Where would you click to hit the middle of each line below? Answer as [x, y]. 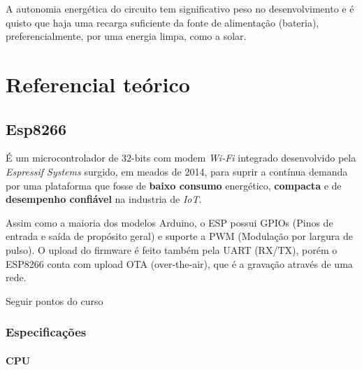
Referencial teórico [98, 84]
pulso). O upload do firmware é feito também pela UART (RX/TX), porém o [172, 249]
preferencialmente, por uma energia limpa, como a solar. [126, 36]
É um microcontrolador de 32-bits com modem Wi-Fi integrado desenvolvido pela [181, 158]
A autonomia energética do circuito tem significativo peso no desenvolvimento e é [180, 8]
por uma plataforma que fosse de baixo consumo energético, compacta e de [174, 185]
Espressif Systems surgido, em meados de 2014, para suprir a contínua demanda [177, 171]
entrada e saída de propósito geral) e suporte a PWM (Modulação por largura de [179, 236]
